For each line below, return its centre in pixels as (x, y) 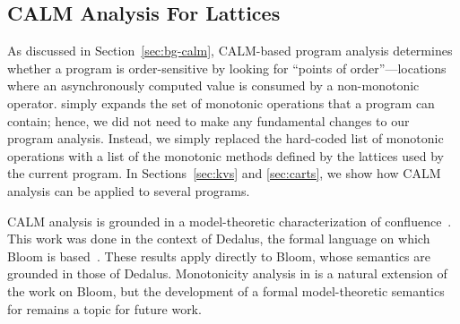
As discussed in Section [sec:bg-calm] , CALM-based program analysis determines (230, 51)
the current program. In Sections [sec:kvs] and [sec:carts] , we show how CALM (224, 173)
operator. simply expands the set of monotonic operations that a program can (221, 102)
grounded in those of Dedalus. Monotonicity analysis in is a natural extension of (227, 273)
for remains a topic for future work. (104, 308)
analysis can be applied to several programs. (129, 190)
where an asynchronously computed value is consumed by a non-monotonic (213, 85)
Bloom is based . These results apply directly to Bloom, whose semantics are (219, 256)
